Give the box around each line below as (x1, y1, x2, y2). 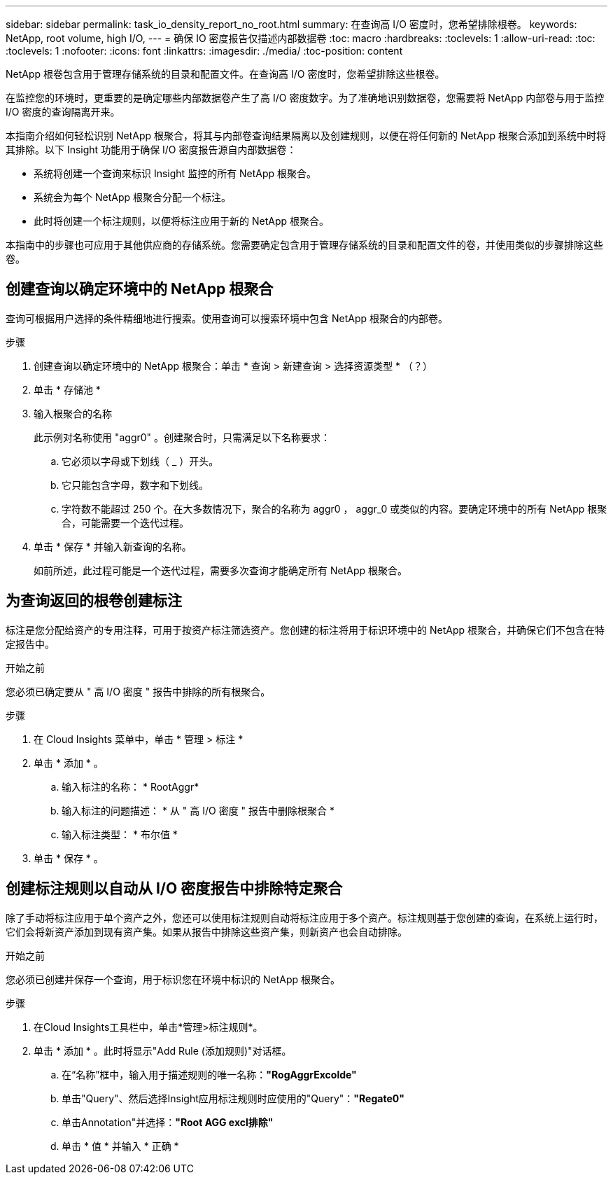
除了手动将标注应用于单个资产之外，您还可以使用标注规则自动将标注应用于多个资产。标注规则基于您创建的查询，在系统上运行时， (6, 911, 603, 924)
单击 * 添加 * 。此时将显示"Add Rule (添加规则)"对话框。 (34, 1044, 292, 1057)
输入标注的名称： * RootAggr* (62, 780, 199, 793)
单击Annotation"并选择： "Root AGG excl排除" (62, 1116, 274, 1128)
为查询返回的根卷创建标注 (6, 592, 182, 610)
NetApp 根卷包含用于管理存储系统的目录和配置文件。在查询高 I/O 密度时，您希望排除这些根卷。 (6, 68, 445, 80)
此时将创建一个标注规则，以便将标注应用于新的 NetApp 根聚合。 (34, 215, 329, 227)
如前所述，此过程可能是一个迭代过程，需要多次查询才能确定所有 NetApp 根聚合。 (34, 564, 407, 576)
